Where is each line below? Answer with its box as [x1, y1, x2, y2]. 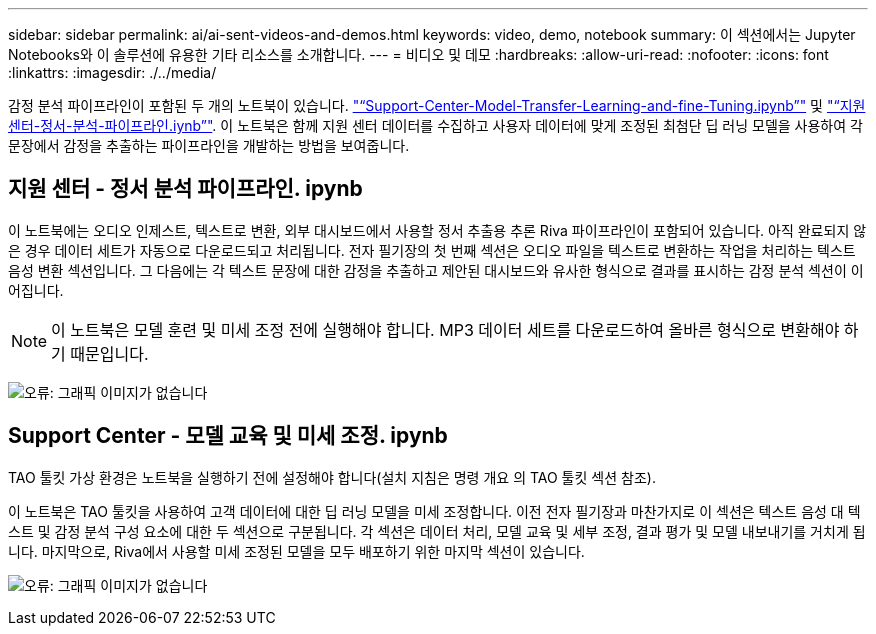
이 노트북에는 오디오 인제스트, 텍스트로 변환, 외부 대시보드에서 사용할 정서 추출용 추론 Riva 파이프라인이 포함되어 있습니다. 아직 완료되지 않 [8, 221, 867, 239]
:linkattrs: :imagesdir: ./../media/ [8, 64, 217, 81]
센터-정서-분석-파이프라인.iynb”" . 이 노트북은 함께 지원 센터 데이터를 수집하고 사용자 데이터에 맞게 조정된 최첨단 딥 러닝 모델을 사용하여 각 [8, 117, 863, 134]
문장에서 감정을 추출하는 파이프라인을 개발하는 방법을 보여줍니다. [8, 137, 410, 154]
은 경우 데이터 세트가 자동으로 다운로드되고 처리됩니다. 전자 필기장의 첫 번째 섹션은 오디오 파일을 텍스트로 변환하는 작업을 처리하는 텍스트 [8, 241, 856, 259]
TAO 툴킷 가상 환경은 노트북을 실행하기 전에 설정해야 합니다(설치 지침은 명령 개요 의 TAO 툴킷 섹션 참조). [8, 468, 656, 486]
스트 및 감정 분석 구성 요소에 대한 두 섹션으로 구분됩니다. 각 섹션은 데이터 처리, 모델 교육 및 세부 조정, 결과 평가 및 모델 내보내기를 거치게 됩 [8, 522, 866, 540]
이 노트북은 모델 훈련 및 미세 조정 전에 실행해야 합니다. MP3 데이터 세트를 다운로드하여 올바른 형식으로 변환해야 [51, 319, 840, 340]
